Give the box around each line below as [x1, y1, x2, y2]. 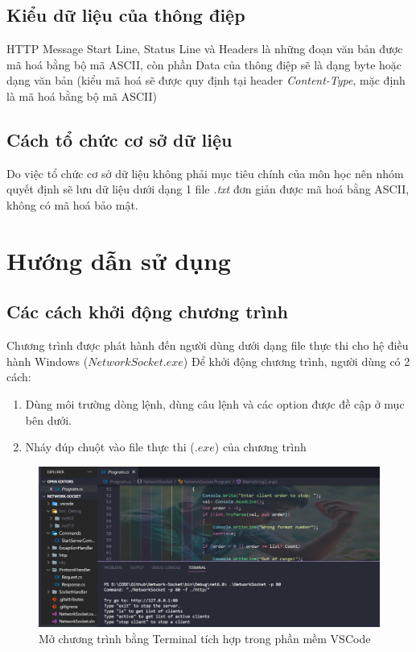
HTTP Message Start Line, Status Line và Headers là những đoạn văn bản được [6, 40, 403, 57]
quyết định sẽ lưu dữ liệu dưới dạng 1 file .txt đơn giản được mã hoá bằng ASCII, [6, 181, 410, 197]
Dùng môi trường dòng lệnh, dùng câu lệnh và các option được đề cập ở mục [25, 395, 405, 412]
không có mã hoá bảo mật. [6, 196, 138, 213]
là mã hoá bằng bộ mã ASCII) [6, 87, 158, 104]
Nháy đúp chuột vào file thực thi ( [25, 438, 195, 455]
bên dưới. [25, 411, 72, 428]
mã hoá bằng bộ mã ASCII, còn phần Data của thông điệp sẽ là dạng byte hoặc [6, 56, 402, 73]
